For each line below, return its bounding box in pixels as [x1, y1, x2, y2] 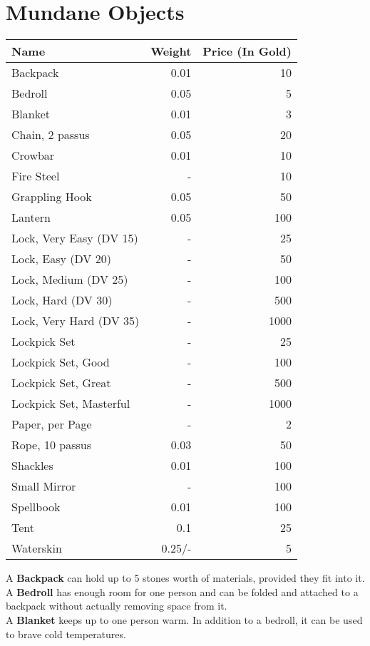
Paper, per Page [11, 416, 92, 433]
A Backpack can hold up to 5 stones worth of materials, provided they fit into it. [6, 570, 365, 585]
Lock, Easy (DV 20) [11, 250, 111, 267]
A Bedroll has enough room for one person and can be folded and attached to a [6, 584, 359, 599]
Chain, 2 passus [11, 126, 90, 143]
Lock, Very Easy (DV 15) [11, 230, 138, 247]
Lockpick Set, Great [11, 374, 111, 391]
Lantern [11, 209, 51, 226]
